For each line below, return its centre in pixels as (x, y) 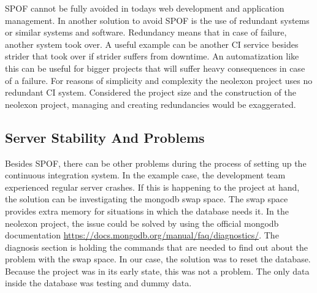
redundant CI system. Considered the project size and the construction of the (151, 92)
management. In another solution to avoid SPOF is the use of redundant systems (157, 20)
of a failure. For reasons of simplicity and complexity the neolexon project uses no (159, 80)
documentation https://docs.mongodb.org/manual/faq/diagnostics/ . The (142, 235)
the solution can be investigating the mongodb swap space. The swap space (147, 199)
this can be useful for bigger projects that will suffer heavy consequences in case (155, 68)
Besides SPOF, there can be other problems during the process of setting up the (156, 163)
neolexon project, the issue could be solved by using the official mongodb (142, 223)
